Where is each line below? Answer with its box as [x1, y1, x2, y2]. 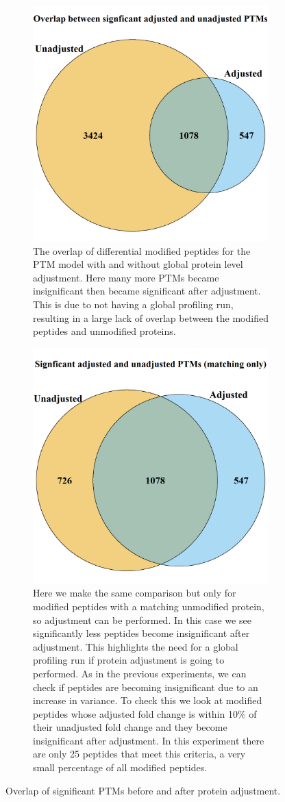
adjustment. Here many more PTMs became [33, 270, 219, 284]
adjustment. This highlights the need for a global [33, 639, 238, 653]
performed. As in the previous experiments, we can [33, 666, 247, 680]
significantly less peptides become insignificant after [33, 626, 250, 640]
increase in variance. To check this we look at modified [33, 693, 262, 707]
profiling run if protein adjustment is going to [33, 653, 225, 667]
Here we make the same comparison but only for [33, 586, 236, 600]
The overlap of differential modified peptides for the [33, 243, 251, 258]
